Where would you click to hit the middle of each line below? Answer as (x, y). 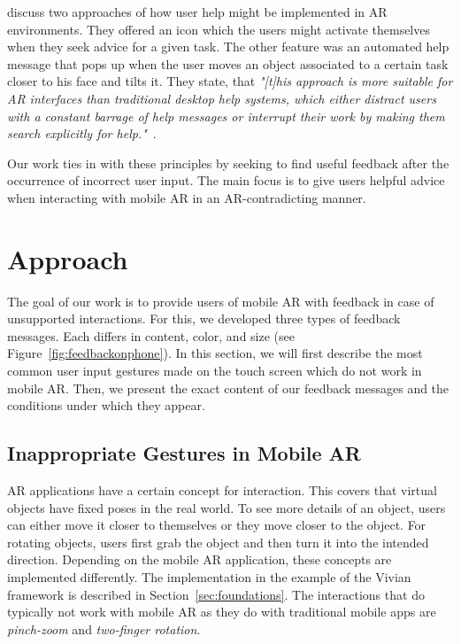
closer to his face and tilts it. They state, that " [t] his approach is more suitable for (230, 81)
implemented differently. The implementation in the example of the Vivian (209, 576)
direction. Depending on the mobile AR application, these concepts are (200, 559)
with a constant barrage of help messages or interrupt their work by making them (226, 116)
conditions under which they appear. (106, 405)
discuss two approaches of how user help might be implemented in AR (197, 12)
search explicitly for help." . (82, 133)
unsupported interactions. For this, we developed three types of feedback (204, 318)
